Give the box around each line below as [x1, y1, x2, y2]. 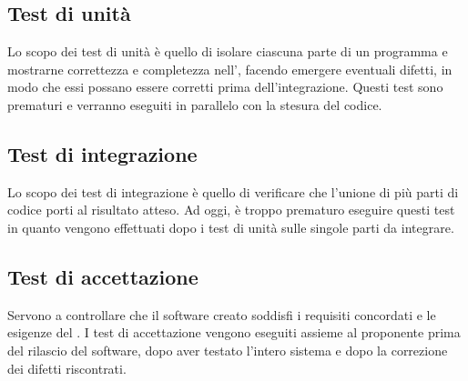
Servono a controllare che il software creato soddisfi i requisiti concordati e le [7, 305, 436, 324]
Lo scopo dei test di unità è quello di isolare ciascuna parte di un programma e [7, 42, 448, 61]
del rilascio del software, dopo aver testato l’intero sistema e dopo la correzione [7, 340, 448, 359]
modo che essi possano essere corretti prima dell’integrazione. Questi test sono [7, 77, 443, 96]
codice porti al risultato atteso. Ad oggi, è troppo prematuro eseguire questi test [7, 200, 455, 219]
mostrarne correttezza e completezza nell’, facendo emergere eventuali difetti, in [7, 59, 453, 78]
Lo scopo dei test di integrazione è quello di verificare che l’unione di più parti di [7, 182, 459, 201]
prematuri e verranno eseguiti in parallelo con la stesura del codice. [7, 95, 382, 114]
